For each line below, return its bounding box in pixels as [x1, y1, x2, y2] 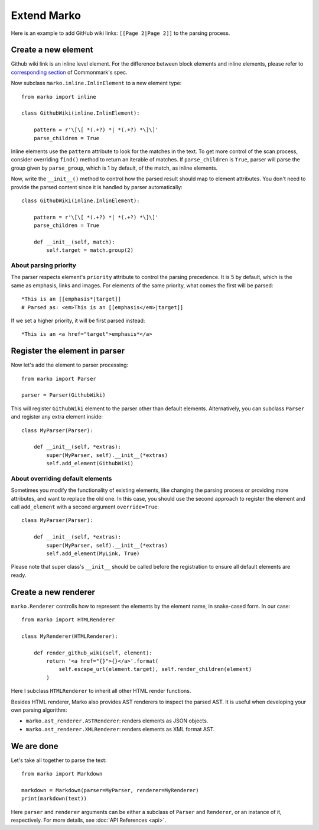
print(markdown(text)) [21, 795, 87, 802]
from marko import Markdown [21, 770, 103, 777]
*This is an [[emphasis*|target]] [21, 296, 121, 303]
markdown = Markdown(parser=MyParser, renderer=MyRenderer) [21, 787, 199, 793]
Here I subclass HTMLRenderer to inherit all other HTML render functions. [11, 688, 191, 695]
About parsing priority [11, 261, 77, 270]
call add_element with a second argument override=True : [11, 503, 159, 511]
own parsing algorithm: [11, 706, 67, 714]
